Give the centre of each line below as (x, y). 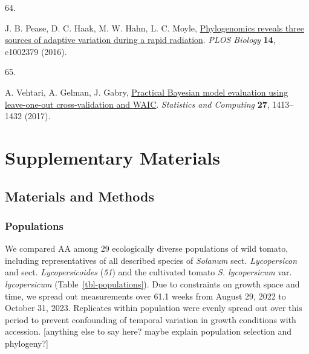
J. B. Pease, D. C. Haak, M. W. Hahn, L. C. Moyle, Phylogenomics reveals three (154, 28)
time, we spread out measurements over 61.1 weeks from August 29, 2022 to (145, 296)
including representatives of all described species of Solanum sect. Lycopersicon (151, 260)
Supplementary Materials (112, 157)
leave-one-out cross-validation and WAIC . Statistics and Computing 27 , (137, 104)
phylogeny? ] (27, 343)
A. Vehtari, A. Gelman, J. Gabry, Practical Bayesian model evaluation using (147, 92)
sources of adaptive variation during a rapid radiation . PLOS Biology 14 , (140, 40)
